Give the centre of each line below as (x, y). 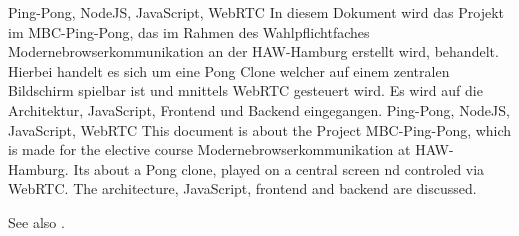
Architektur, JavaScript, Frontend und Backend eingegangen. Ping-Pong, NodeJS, (259, 109)
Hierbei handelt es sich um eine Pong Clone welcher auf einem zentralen (229, 70)
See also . (36, 221)
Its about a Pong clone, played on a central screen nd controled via (279, 168)
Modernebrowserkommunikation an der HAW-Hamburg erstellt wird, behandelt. (253, 51)
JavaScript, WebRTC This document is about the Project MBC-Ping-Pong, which (260, 129)
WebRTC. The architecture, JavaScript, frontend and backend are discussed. (242, 188)
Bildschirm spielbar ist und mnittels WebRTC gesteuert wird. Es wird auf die (245, 90)
